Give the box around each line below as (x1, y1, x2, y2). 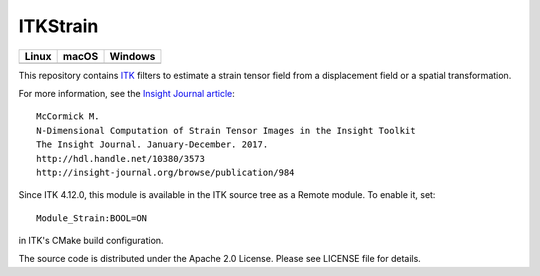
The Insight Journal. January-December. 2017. (36, 139, 269, 150)
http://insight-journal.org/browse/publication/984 (36, 166, 295, 178)
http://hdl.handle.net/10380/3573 (36, 153, 205, 164)
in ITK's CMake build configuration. (18, 235, 164, 247)
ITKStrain (18, 15, 99, 37)
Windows (109, 49, 156, 63)
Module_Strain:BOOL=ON (36, 212, 148, 224)
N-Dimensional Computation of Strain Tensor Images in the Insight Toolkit (36, 125, 416, 136)
